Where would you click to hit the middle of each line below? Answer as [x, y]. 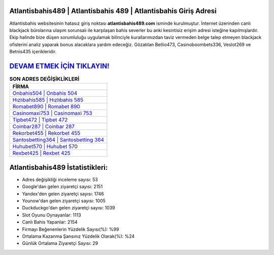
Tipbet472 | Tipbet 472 [40, 120]
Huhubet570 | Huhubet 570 [45, 147]
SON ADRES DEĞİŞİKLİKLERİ [44, 79]
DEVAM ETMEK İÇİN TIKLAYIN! [59, 66]
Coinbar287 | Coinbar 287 [44, 127]
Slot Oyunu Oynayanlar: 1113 [52, 215]
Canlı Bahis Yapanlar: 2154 [50, 222]
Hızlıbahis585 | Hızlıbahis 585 [48, 100]
